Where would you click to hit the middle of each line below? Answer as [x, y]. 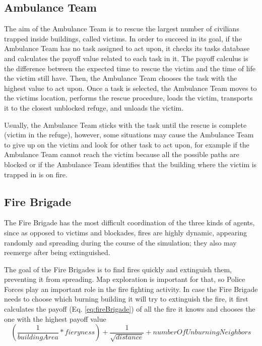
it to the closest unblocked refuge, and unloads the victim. [94, 107]
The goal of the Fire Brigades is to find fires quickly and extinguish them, [118, 269]
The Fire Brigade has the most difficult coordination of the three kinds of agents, [129, 223]
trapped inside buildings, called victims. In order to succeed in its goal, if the [123, 38]
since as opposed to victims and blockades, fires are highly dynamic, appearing [126, 232]
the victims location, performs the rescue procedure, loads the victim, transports [128, 98]
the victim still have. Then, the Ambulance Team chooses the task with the [121, 78]
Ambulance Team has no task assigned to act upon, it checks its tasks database [127, 48]
